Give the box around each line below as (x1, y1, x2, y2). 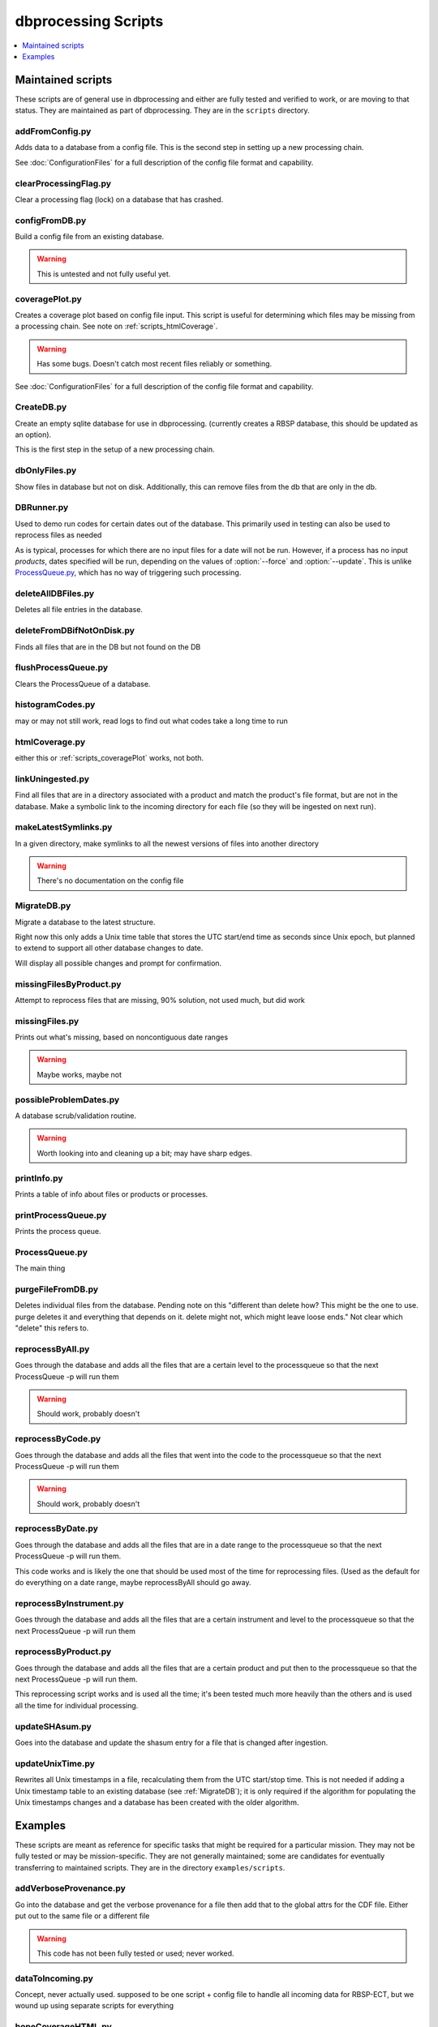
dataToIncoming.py (15, 1973, 93, 1984)
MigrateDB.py (15, 900, 71, 911)
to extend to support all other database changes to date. (15, 943, 204, 953)
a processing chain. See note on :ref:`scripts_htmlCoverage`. (15, 321, 218, 332)
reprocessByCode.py (15, 1433, 101, 1445)
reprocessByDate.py (15, 1523, 99, 1534)
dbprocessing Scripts (15, 12, 164, 30)
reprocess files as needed (15, 530, 102, 540)
